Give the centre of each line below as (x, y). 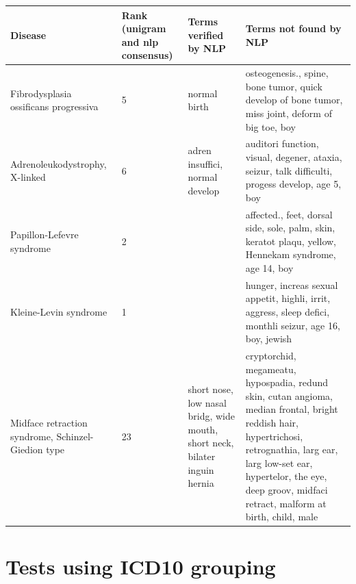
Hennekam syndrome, (291, 254)
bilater (202, 456)
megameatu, (271, 369)
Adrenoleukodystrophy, (59, 163)
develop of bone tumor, (294, 100)
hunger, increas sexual (292, 284)
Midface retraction (49, 422)
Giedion (27, 449)
